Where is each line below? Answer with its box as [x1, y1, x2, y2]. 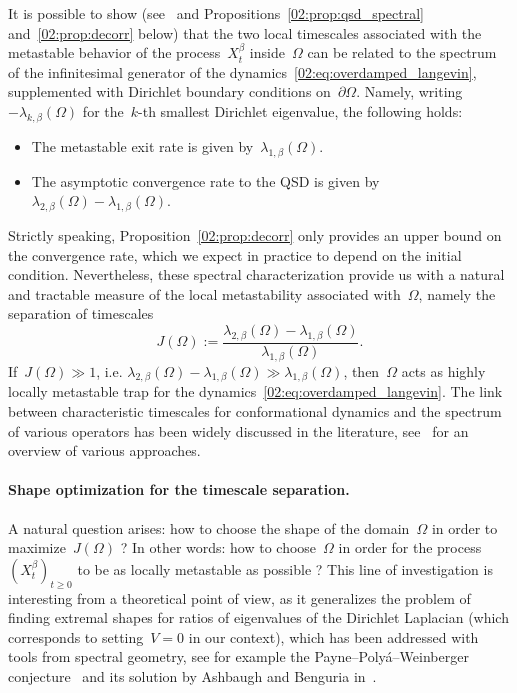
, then [343, 360, 380, 381]
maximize [8, 537, 66, 558]
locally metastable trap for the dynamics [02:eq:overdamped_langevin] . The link [8, 381, 503, 402]
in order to [431, 517, 498, 538]
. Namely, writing [356, 81, 463, 102]
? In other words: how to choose [120, 537, 317, 558]
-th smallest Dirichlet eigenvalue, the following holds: [138, 100, 463, 121]
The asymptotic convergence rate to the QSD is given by [31, 170, 380, 191]
